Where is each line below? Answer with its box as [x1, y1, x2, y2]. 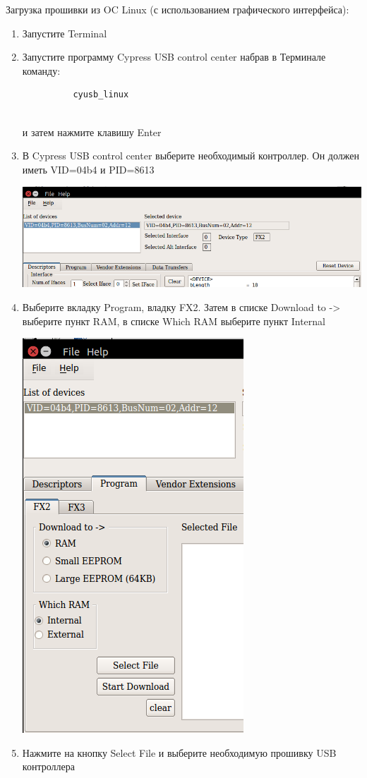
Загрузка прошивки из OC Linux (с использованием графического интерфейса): [6, 2, 349, 16]
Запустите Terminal [22, 25, 107, 40]
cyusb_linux [73, 90, 129, 100]
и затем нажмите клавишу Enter [22, 124, 162, 139]
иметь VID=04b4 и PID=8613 [22, 162, 155, 176]
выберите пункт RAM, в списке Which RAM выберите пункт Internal [22, 313, 325, 328]
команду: [22, 63, 61, 78]
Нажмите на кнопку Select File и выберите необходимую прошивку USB [22, 745, 337, 760]
